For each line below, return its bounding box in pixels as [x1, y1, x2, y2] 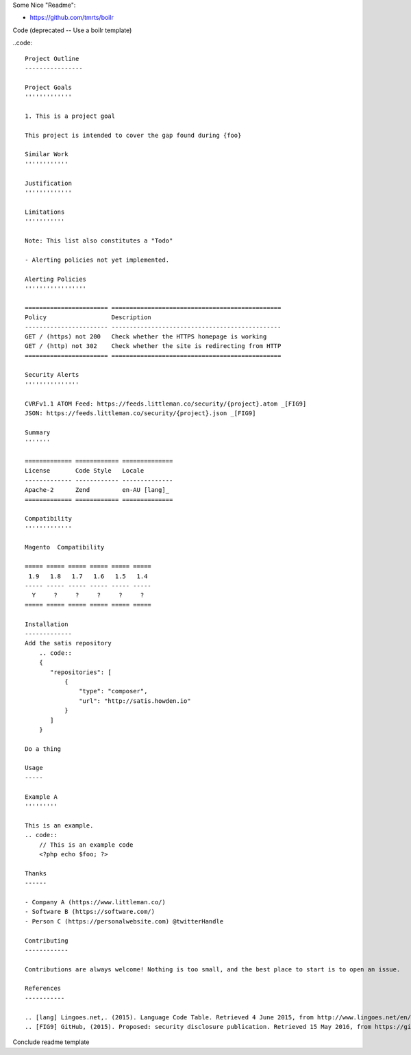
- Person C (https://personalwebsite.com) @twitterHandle [25, 917, 224, 925]
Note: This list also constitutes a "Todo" [25, 236, 173, 245]
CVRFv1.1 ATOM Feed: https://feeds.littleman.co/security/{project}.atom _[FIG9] [25, 399, 307, 408]
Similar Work [25, 151, 68, 158]
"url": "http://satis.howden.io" [79, 697, 191, 705]
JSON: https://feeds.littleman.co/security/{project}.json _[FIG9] [25, 410, 256, 417]
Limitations [25, 208, 65, 216]
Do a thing [25, 745, 62, 753]
